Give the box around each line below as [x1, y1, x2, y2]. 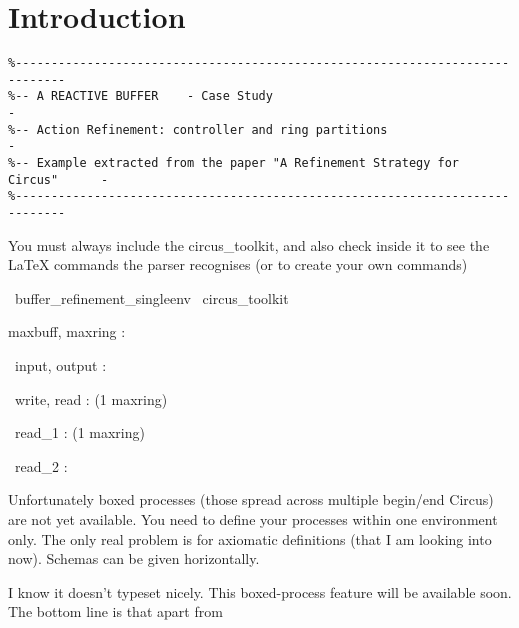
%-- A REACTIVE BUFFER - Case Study [8, 89, 273, 104]
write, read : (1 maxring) [14, 388, 168, 409]
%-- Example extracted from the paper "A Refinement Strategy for [8, 156, 460, 171]
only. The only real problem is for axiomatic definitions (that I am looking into [8, 528, 492, 549]
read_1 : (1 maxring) [14, 422, 145, 443]
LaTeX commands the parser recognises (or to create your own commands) [8, 254, 468, 275]
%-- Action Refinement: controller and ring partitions [8, 122, 388, 137]
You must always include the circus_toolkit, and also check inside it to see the [8, 234, 490, 255]
